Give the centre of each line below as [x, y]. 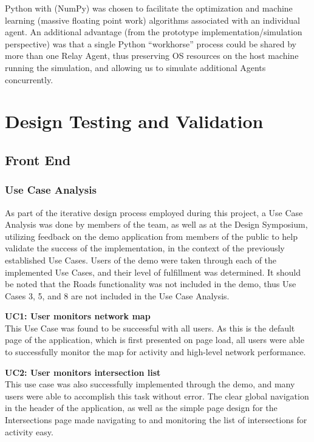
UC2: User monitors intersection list [83, 372]
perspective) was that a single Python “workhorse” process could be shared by [151, 43]
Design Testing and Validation [134, 121]
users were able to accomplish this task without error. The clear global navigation [157, 396]
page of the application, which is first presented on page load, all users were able [155, 340]
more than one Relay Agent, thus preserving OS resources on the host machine [152, 56]
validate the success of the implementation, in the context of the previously [145, 248]
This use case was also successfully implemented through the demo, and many [150, 384]
